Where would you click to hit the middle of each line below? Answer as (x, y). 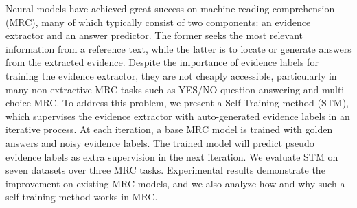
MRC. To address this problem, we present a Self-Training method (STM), (191, 103)
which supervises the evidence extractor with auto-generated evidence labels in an (178, 116)
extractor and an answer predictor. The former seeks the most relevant (154, 35)
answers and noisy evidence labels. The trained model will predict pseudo (160, 142)
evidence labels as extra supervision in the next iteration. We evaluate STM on (172, 156)
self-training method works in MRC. (82, 197)
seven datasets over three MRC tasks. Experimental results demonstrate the (165, 170)
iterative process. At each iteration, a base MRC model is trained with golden (169, 129)
